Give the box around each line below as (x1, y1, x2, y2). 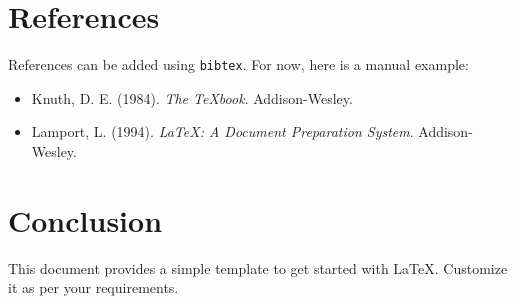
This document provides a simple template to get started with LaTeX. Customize (8, 257, 508, 278)
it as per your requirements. (8, 277, 179, 298)
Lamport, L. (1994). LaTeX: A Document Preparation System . (31, 121, 414, 142)
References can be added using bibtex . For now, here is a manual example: (8, 54, 469, 75)
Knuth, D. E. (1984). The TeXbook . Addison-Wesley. (31, 87, 353, 108)
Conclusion (8, 199, 163, 240)
